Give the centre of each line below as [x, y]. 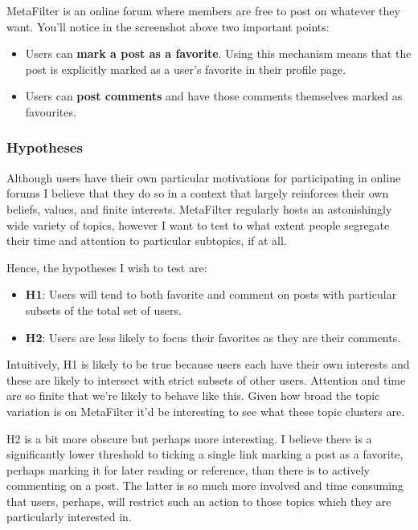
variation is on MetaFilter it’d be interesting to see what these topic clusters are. [206, 411]
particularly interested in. [69, 517]
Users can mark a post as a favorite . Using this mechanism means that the [218, 53]
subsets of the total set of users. [103, 310]
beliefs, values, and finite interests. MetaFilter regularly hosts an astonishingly [199, 208]
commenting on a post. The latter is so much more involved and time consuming [205, 485]
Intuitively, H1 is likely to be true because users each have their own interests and [208, 364]
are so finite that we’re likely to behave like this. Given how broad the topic [193, 395]
